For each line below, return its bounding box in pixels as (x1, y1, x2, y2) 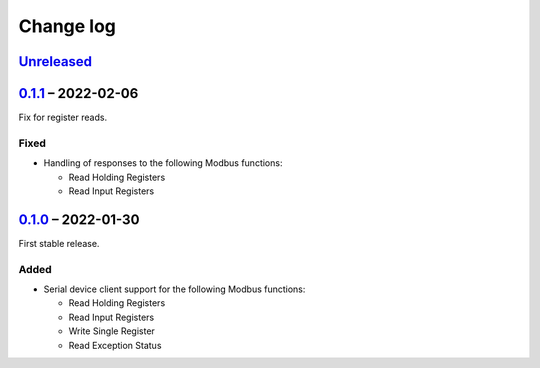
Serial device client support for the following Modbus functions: (43, 283, 306, 295)
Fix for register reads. (18, 111, 108, 124)
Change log (18, 15, 117, 37)
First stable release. (18, 237, 100, 249)
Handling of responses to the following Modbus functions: (43, 157, 283, 169)
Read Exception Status (68, 339, 162, 351)
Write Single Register (68, 325, 155, 337)
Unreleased (18, 53, 93, 70)
